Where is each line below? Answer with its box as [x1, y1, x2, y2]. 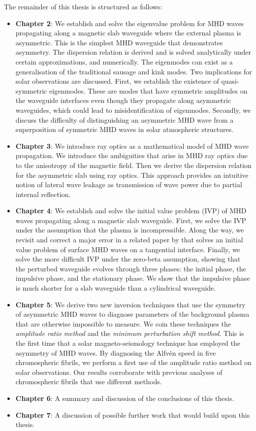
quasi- [221, 76, 239, 86]
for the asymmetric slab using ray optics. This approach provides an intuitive [15, 169, 249, 180]
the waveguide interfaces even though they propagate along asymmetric [15, 95, 231, 105]
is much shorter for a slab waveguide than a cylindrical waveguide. [15, 283, 216, 293]
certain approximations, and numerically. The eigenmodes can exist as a [15, 56, 233, 66]
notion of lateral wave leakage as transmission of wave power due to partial [15, 179, 242, 190]
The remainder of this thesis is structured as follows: [4, 1, 162, 11]
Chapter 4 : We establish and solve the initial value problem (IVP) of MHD [15, 205, 247, 216]
